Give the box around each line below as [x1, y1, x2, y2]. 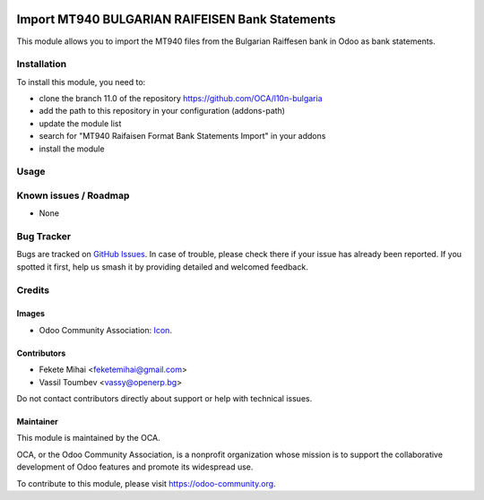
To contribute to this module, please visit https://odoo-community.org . [16, 478, 277, 488]
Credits [16, 283, 49, 296]
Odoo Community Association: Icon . [39, 324, 172, 335]
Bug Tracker [16, 230, 72, 243]
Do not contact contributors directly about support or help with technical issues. [16, 392, 313, 403]
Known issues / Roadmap [16, 189, 130, 202]
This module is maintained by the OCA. [16, 433, 160, 444]
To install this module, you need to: [16, 76, 146, 87]
